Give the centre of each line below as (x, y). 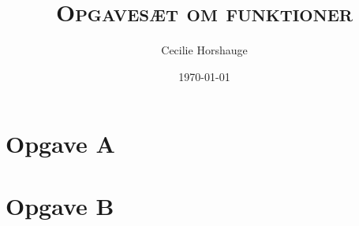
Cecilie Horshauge (204, 50)
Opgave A (60, 144)
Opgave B (60, 205)
